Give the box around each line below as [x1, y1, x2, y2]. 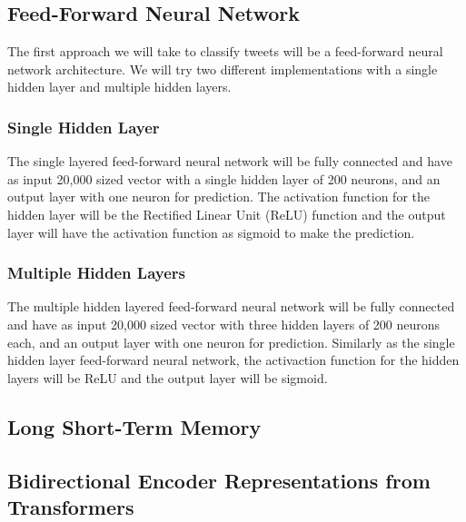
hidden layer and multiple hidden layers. [7, 77, 232, 96]
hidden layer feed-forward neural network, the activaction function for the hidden [7, 350, 460, 369]
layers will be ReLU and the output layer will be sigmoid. [7, 368, 328, 387]
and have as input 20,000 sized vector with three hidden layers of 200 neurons [7, 314, 441, 333]
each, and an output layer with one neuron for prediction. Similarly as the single [7, 332, 455, 351]
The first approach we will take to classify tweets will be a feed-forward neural [7, 42, 443, 61]
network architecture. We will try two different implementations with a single [7, 59, 438, 78]
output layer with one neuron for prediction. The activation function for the [7, 187, 430, 206]
